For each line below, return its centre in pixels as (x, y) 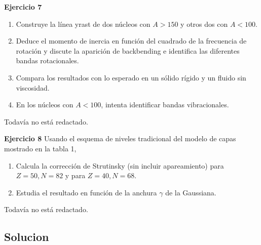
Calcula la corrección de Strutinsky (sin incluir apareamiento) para (120, 165)
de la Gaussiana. (191, 192)
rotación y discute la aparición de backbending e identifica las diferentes (128, 50)
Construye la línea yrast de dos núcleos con (83, 24)
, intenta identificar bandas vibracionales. (165, 105)
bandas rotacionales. (47, 60)
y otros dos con (204, 24)
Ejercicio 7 (23, 7)
